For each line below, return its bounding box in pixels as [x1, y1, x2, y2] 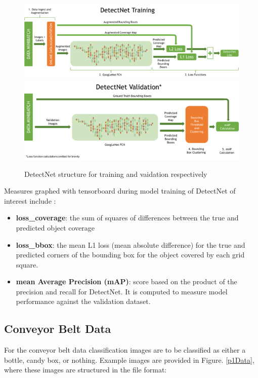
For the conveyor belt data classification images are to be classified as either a [4, 345, 246, 355]
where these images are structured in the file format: [4, 364, 167, 375]
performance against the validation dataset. [16, 296, 151, 307]
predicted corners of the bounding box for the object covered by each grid [16, 249, 245, 260]
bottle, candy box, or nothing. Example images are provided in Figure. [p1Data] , [4, 354, 254, 365]
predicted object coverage [16, 222, 95, 233]
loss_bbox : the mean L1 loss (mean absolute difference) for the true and [16, 239, 245, 250]
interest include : [4, 195, 56, 206]
